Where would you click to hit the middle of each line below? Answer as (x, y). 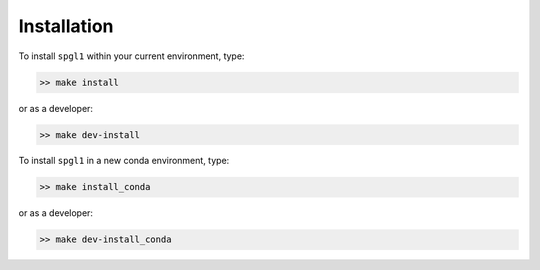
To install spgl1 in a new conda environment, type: (124, 161)
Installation (66, 26)
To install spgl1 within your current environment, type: (131, 56)
